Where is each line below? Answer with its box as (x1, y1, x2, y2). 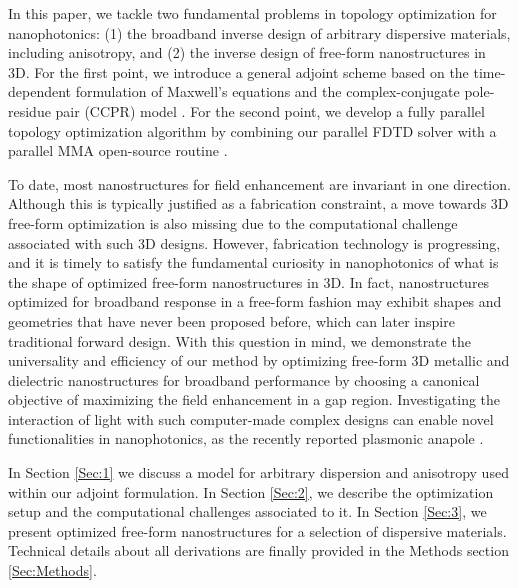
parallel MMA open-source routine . (8, 140, 228, 161)
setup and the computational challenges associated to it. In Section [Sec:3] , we (8, 501, 487, 522)
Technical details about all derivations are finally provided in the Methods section (8, 540, 509, 561)
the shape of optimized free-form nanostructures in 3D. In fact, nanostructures (8, 271, 490, 292)
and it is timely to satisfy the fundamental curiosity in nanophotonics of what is (8, 252, 499, 273)
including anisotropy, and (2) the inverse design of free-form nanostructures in (8, 42, 486, 63)
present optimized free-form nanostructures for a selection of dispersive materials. (8, 520, 507, 541)
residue (8, 100, 51, 121)
